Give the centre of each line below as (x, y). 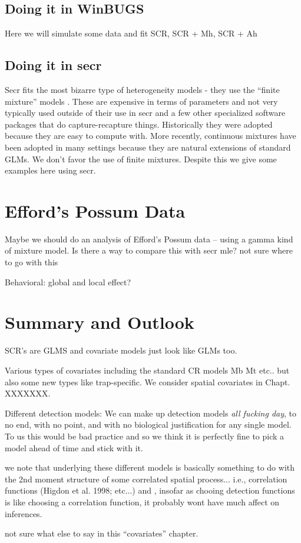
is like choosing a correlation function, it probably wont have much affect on (142, 502)
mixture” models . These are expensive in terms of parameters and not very (141, 101)
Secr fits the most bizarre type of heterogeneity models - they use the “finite (142, 89)
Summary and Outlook (100, 322)
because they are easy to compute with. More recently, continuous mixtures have (150, 136)
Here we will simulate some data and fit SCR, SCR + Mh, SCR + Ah (131, 33)
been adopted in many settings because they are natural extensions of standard (148, 147)
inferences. (24, 513)
